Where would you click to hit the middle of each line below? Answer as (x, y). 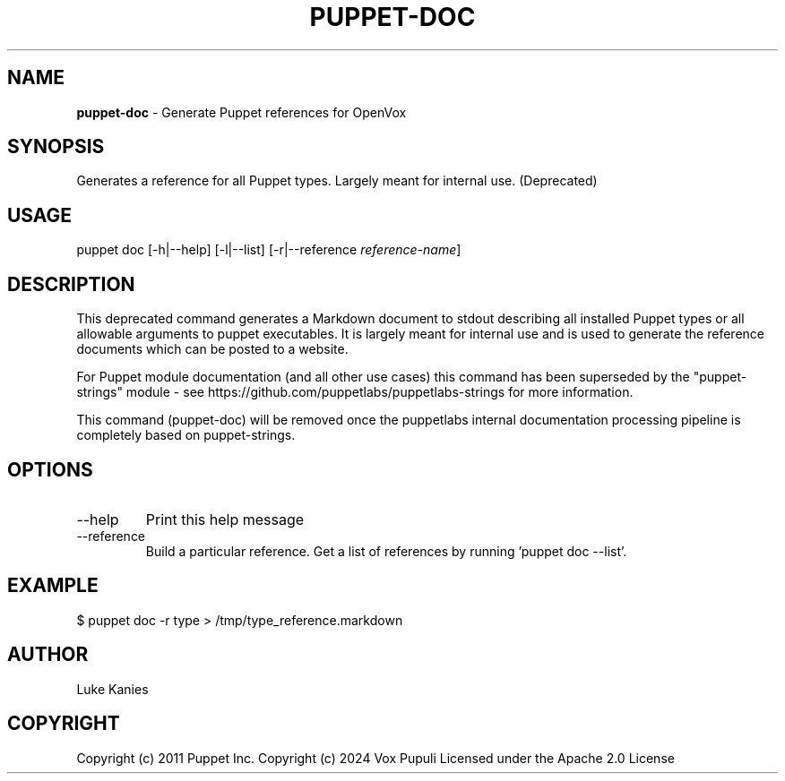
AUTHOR (48, 655)
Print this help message (225, 519)
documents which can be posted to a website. (212, 349)
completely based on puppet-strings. (186, 435)
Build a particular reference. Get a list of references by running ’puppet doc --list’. (386, 551)
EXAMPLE (53, 586)
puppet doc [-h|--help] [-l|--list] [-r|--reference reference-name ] (269, 250)
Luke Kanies (112, 689)
